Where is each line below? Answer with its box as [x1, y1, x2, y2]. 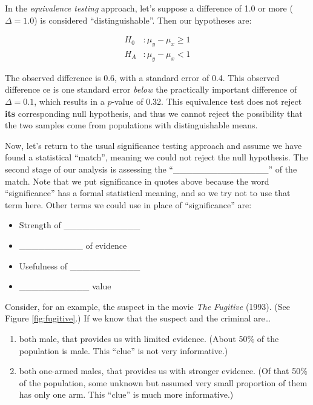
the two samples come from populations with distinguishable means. [5, 119, 258, 131]
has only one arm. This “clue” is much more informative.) [19, 388, 234, 401]
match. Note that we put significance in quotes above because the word [5, 174, 269, 187]
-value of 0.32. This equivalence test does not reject [111, 95, 302, 108]
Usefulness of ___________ [19, 259, 140, 272]
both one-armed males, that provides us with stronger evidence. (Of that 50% [19, 364, 308, 377]
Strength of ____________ [19, 219, 140, 231]
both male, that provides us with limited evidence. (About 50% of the [19, 332, 279, 344]
